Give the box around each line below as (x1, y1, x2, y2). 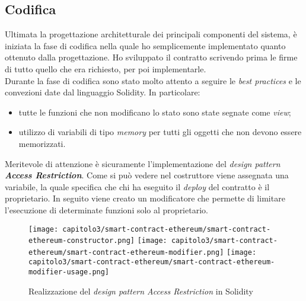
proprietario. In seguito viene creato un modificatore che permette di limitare (5, 192, 285, 204)
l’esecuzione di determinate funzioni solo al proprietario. (5, 203, 208, 216)
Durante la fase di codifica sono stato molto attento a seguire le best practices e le (5, 74, 301, 87)
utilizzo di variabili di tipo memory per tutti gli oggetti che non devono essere (18, 126, 302, 138)
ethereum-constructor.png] (28, 236, 135, 245)
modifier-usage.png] (28, 268, 110, 277)
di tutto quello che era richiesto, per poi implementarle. (5, 62, 206, 75)
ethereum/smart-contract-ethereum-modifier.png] (28, 248, 224, 257)
